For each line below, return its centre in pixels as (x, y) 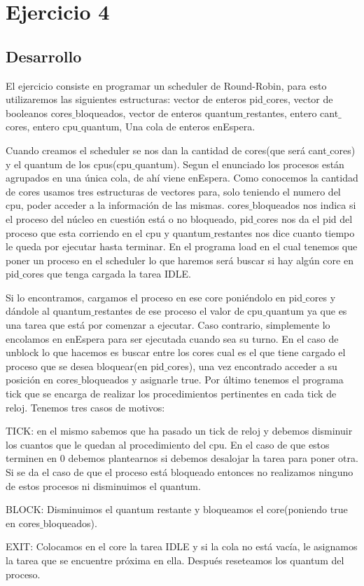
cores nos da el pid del (304, 218)
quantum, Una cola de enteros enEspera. (168, 127)
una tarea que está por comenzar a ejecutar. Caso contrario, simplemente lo (168, 325)
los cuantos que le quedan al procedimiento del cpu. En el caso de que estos (168, 444)
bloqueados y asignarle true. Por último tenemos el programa (212, 380)
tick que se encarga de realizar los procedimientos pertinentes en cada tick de (171, 394)
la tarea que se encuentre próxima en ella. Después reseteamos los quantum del (175, 560)
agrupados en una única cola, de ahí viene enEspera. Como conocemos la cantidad (182, 178)
